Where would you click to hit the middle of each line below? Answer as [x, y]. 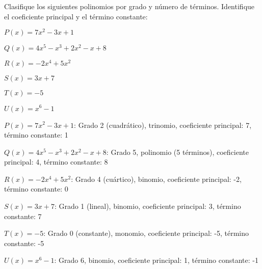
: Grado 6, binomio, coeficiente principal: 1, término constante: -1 [156, 260]
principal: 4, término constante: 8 [56, 162]
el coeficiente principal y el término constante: [76, 16]
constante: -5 [24, 243]
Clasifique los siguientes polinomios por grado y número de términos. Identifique [129, 6]
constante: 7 [23, 216]
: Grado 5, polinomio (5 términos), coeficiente [177, 152]
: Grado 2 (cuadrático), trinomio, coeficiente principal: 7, [163, 125]
